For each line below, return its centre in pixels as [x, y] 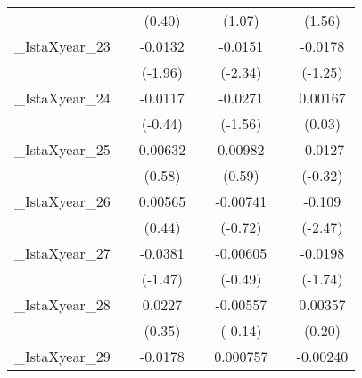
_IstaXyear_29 [62, 356]
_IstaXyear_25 [62, 149]
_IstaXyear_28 [62, 304]
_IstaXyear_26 [62, 201]
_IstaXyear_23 [62, 46]
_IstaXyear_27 [62, 253]
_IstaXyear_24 [62, 98]
